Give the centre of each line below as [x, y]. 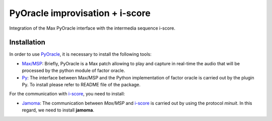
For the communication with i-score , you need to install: [67, 94]
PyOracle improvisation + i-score [80, 13]
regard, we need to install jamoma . [58, 110]
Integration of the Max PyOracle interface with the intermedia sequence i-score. [92, 28]
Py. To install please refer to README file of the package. [81, 85]
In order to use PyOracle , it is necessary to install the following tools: [81, 54]
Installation [27, 42]
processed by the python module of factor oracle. [74, 71]
